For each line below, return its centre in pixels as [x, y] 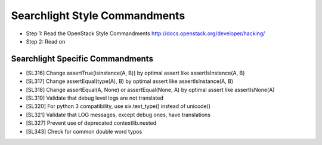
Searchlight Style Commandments [98, 16]
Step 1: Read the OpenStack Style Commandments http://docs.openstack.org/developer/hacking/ [145, 33]
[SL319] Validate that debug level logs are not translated [95, 98]
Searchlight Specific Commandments [82, 59]
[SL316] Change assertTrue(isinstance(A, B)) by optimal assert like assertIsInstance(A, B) [135, 73]
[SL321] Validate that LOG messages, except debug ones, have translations [118, 115]
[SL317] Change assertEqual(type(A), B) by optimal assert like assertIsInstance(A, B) [130, 81]
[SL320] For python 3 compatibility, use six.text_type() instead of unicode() [118, 106]
